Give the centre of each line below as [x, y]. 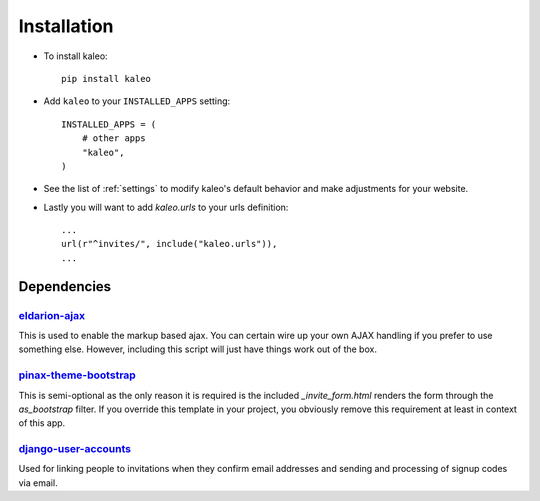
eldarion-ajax [51, 315]
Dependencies [65, 286]
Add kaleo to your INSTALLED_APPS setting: [137, 101]
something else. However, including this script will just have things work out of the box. [197, 349]
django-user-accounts [75, 449]
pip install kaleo [106, 78]
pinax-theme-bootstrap [77, 375]
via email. [38, 482]
